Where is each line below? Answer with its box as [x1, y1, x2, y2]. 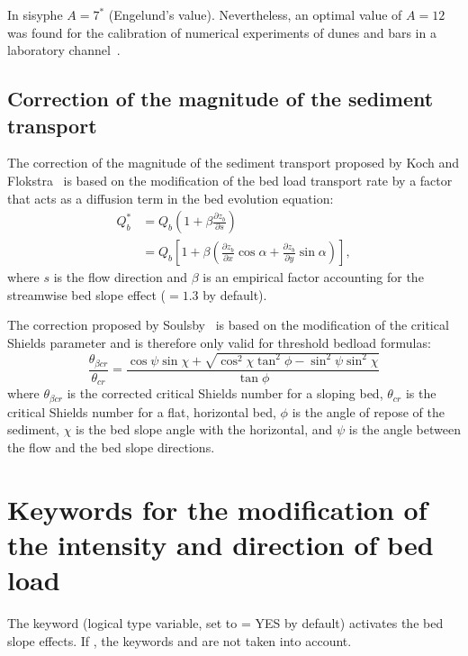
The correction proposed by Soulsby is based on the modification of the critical [7, 315, 449, 334]
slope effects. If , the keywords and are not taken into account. [7, 631, 352, 650]
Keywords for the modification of [7, 490, 427, 527]
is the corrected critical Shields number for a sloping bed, [67, 384, 383, 403]
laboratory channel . [7, 41, 121, 59]
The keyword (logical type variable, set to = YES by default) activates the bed [7, 614, 444, 633]
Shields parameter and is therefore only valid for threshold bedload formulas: [7, 333, 431, 351]
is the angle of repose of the [292, 402, 445, 421]
